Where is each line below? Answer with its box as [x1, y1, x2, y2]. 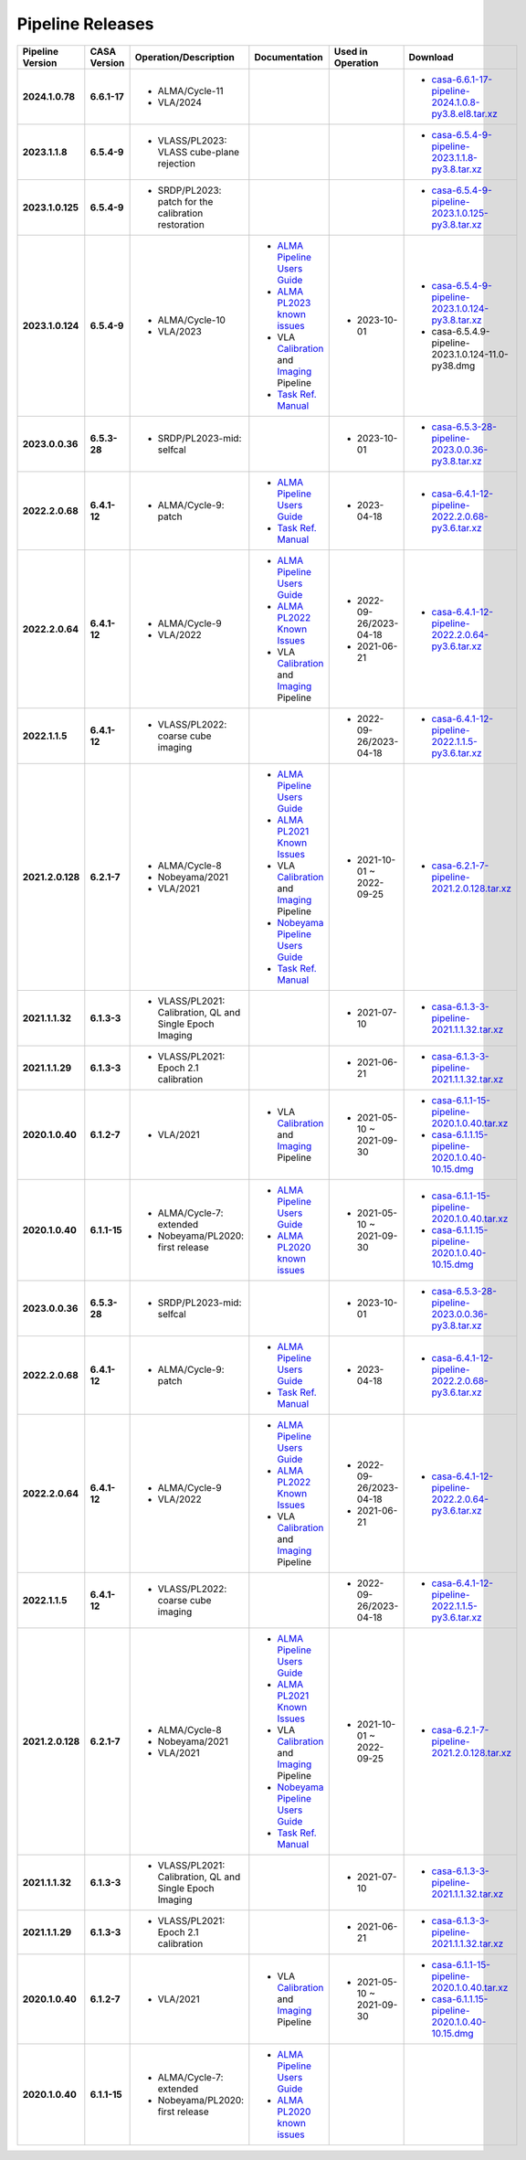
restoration [157, 218, 205, 230]
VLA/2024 [157, 96, 203, 109]
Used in [333, 45, 368, 58]
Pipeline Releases [16, 14, 154, 34]
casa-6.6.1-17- [431, 73, 493, 86]
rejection [157, 156, 196, 169]
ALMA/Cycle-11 [157, 84, 224, 97]
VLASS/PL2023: [157, 133, 227, 146]
